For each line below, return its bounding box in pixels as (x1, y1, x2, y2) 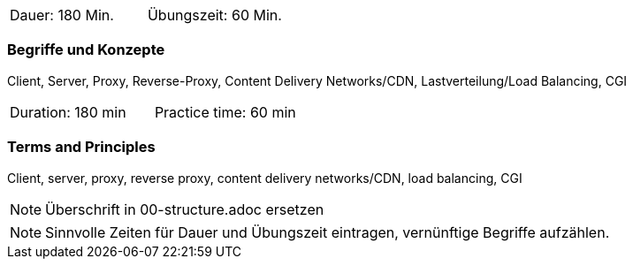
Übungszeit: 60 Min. (147, 6, 282, 24)
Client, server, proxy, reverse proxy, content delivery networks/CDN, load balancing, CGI (7, 170, 522, 186)
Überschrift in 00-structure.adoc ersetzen (45, 200, 324, 218)
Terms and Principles (7, 138, 156, 156)
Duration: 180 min (10, 103, 126, 121)
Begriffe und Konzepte (7, 41, 165, 59)
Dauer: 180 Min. (10, 6, 114, 24)
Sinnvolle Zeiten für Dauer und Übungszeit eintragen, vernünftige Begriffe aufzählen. (45, 223, 610, 241)
